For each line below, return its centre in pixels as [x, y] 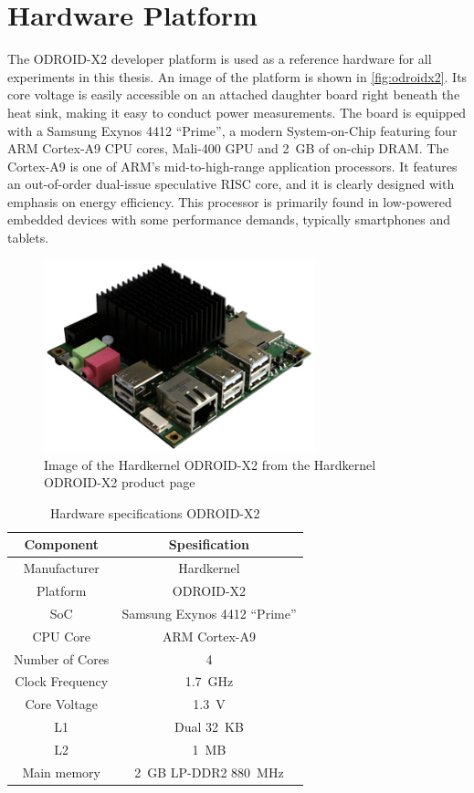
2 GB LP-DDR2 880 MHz [209, 772]
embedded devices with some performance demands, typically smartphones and [229, 219]
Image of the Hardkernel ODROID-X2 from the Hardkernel [210, 464]
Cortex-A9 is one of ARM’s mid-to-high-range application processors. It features [232, 166]
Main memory [61, 772]
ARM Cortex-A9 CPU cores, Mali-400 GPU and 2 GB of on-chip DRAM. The [228, 148]
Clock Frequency [62, 681]
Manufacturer [61, 568]
